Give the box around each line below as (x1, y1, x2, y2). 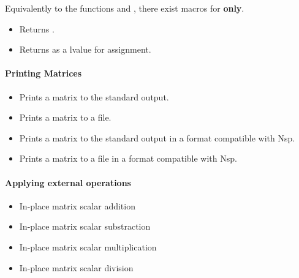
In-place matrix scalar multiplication (19, 240, 157, 253)
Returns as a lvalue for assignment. (19, 43, 151, 56)
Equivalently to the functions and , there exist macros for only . (5, 2, 244, 14)
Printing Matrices (5, 67, 82, 80)
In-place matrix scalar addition (19, 199, 135, 212)
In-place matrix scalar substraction (19, 220, 151, 233)
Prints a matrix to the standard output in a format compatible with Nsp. (19, 131, 295, 144)
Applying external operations (5, 176, 131, 189)
